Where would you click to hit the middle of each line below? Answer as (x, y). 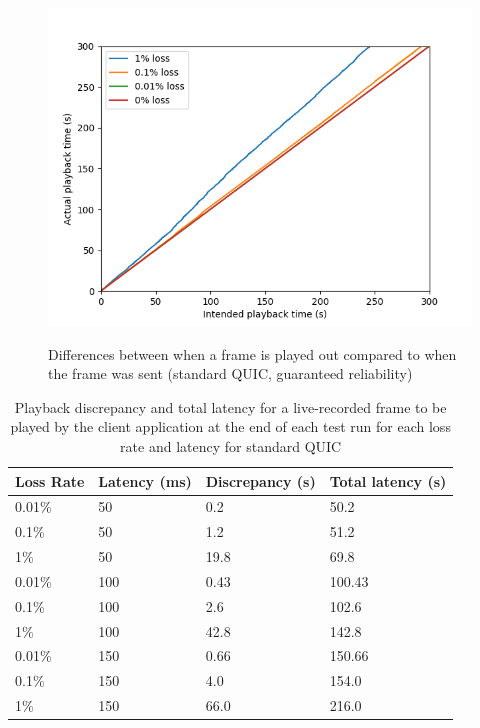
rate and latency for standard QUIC (231, 445)
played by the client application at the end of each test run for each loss (230, 426)
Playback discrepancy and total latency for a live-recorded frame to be (230, 406)
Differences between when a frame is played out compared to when (252, 353)
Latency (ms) (145, 480)
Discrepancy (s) (260, 480)
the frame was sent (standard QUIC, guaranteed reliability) (230, 373)
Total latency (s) (388, 480)
